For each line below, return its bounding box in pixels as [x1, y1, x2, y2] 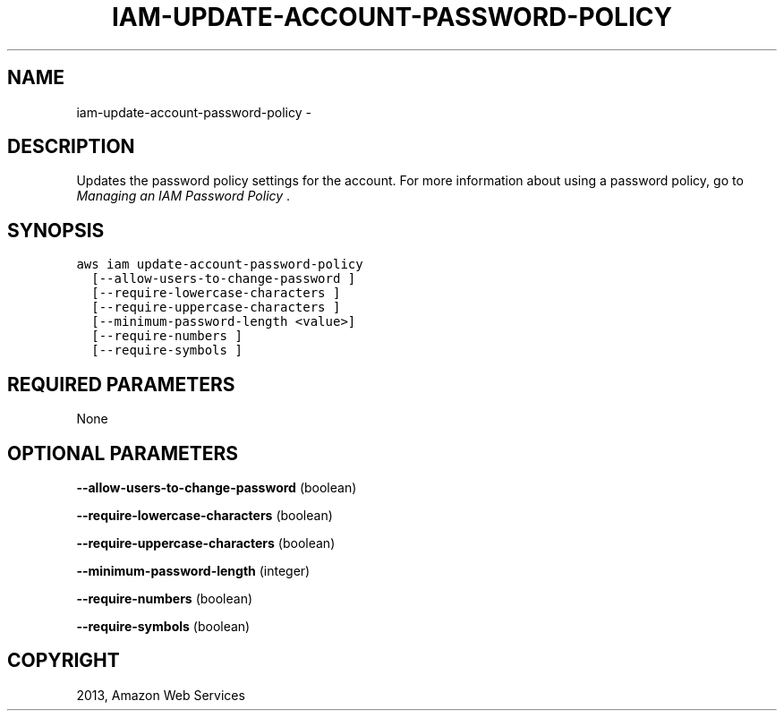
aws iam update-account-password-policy [76, 257, 363, 272]
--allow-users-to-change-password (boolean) [76, 479, 357, 495]
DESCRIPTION [7, 135, 135, 158]
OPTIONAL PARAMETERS [7, 441, 239, 465]
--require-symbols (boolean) [76, 618, 251, 634]
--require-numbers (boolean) [76, 590, 253, 606]
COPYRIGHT [7, 649, 120, 672]
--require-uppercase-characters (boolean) [76, 534, 336, 551]
